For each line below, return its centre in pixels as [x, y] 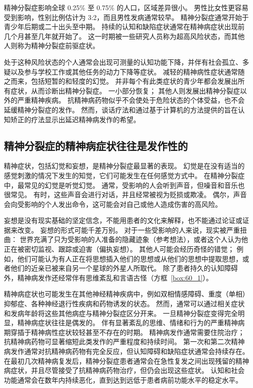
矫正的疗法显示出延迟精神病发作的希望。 [75, 119]
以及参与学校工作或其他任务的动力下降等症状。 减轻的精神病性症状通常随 [127, 71]
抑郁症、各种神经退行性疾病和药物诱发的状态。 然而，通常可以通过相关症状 [124, 304]
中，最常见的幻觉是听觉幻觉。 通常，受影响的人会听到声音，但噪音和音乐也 [124, 185]
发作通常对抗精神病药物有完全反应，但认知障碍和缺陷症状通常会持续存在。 [130, 351]
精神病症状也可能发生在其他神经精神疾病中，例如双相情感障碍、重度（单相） [126, 294]
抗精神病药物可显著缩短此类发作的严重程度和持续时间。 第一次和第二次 [117, 342]
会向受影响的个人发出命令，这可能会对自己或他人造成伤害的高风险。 [113, 204]
